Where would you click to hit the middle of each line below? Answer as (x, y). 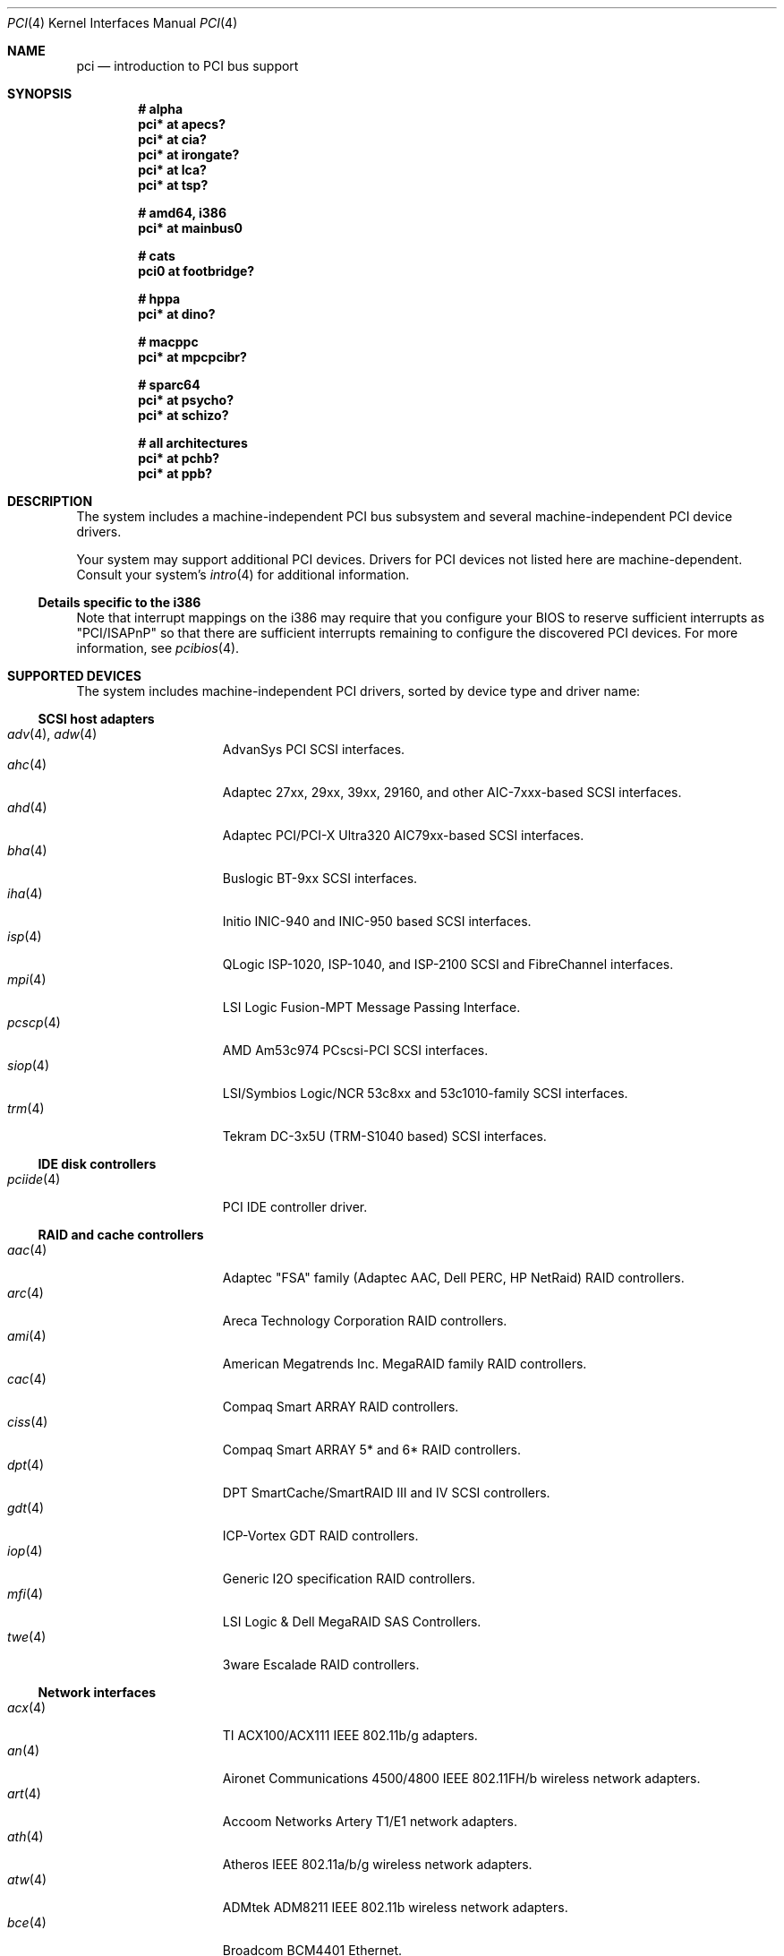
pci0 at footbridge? (196, 271)
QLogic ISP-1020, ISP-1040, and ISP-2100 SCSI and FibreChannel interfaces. (448, 964)
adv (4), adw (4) (52, 734)
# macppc (168, 342)
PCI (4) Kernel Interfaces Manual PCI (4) (123, 23)
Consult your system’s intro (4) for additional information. (243, 575)
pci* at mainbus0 (190, 228)
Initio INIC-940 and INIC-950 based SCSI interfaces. (377, 921)
